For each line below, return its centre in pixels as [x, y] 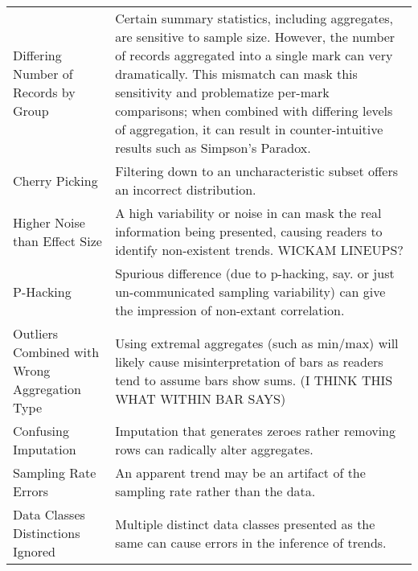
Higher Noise [49, 222]
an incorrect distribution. [186, 189]
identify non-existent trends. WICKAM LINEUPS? [259, 250]
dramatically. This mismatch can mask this [236, 74]
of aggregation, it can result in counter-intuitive [249, 129]
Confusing [41, 431]
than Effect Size [57, 240]
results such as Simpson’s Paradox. [213, 148]
